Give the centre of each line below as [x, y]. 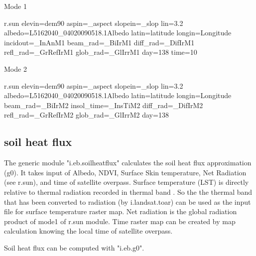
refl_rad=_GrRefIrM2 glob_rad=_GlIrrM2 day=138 [86, 115]
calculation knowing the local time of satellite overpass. [88, 231]
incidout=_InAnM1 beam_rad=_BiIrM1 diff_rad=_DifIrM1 [99, 42]
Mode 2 [15, 68]
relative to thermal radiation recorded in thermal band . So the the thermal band [128, 192]
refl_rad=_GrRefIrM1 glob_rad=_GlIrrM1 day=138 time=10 [101, 52]
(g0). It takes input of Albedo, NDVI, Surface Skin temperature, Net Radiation [125, 172]
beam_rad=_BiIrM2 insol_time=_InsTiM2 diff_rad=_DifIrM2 [104, 105]
